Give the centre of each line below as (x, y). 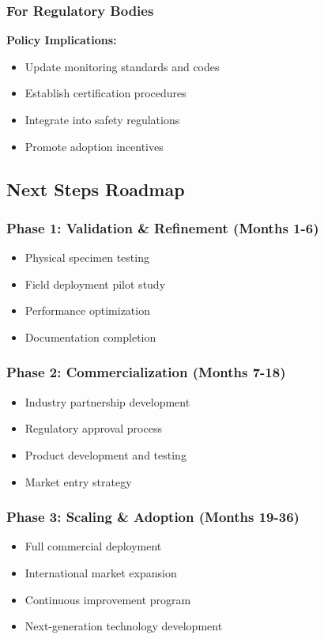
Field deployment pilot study (95, 284)
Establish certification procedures (105, 93)
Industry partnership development (107, 401)
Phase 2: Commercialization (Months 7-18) (146, 372)
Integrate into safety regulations (102, 119)
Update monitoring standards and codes (122, 66)
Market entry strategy (78, 481)
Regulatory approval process (93, 428)
